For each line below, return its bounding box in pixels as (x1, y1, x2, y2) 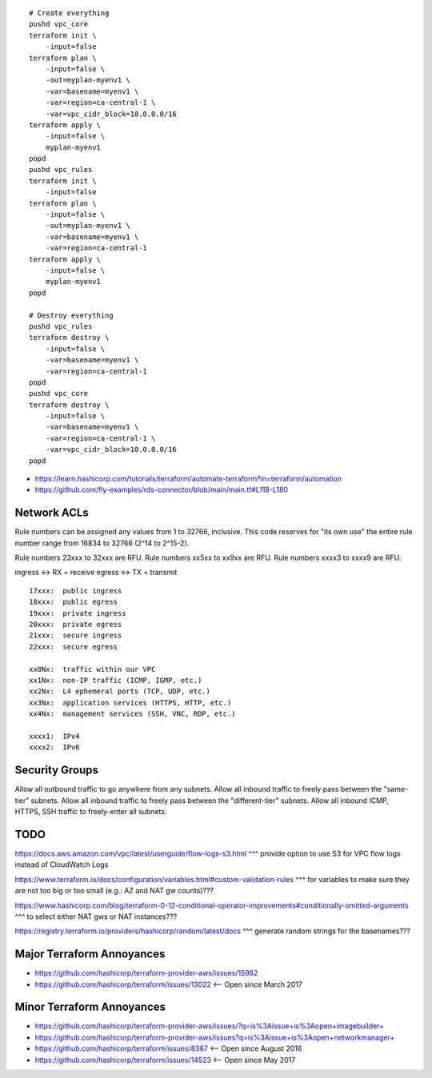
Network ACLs (14, 506, 90, 520)
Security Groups (14, 764, 99, 777)
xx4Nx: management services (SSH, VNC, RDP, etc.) (29, 709, 236, 719)
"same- (383, 785, 409, 794)
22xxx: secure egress (29, 642, 118, 651)
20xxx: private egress (29, 620, 122, 629)
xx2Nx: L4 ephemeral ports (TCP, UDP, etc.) (29, 687, 211, 696)
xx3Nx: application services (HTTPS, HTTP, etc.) (29, 698, 232, 707)
